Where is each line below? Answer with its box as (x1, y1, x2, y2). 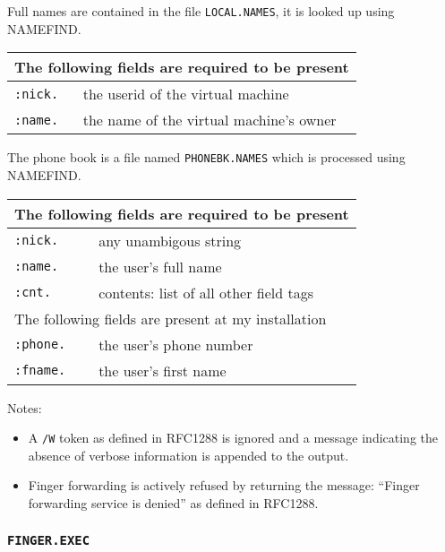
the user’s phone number (98, 333, 253, 355)
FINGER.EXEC (7, 533, 90, 548)
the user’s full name (98, 255, 222, 277)
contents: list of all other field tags (98, 281, 313, 303)
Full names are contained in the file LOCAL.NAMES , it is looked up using (7, 2, 395, 20)
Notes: (7, 398, 42, 417)
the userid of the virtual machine (82, 83, 289, 105)
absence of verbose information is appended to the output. (28, 445, 349, 464)
